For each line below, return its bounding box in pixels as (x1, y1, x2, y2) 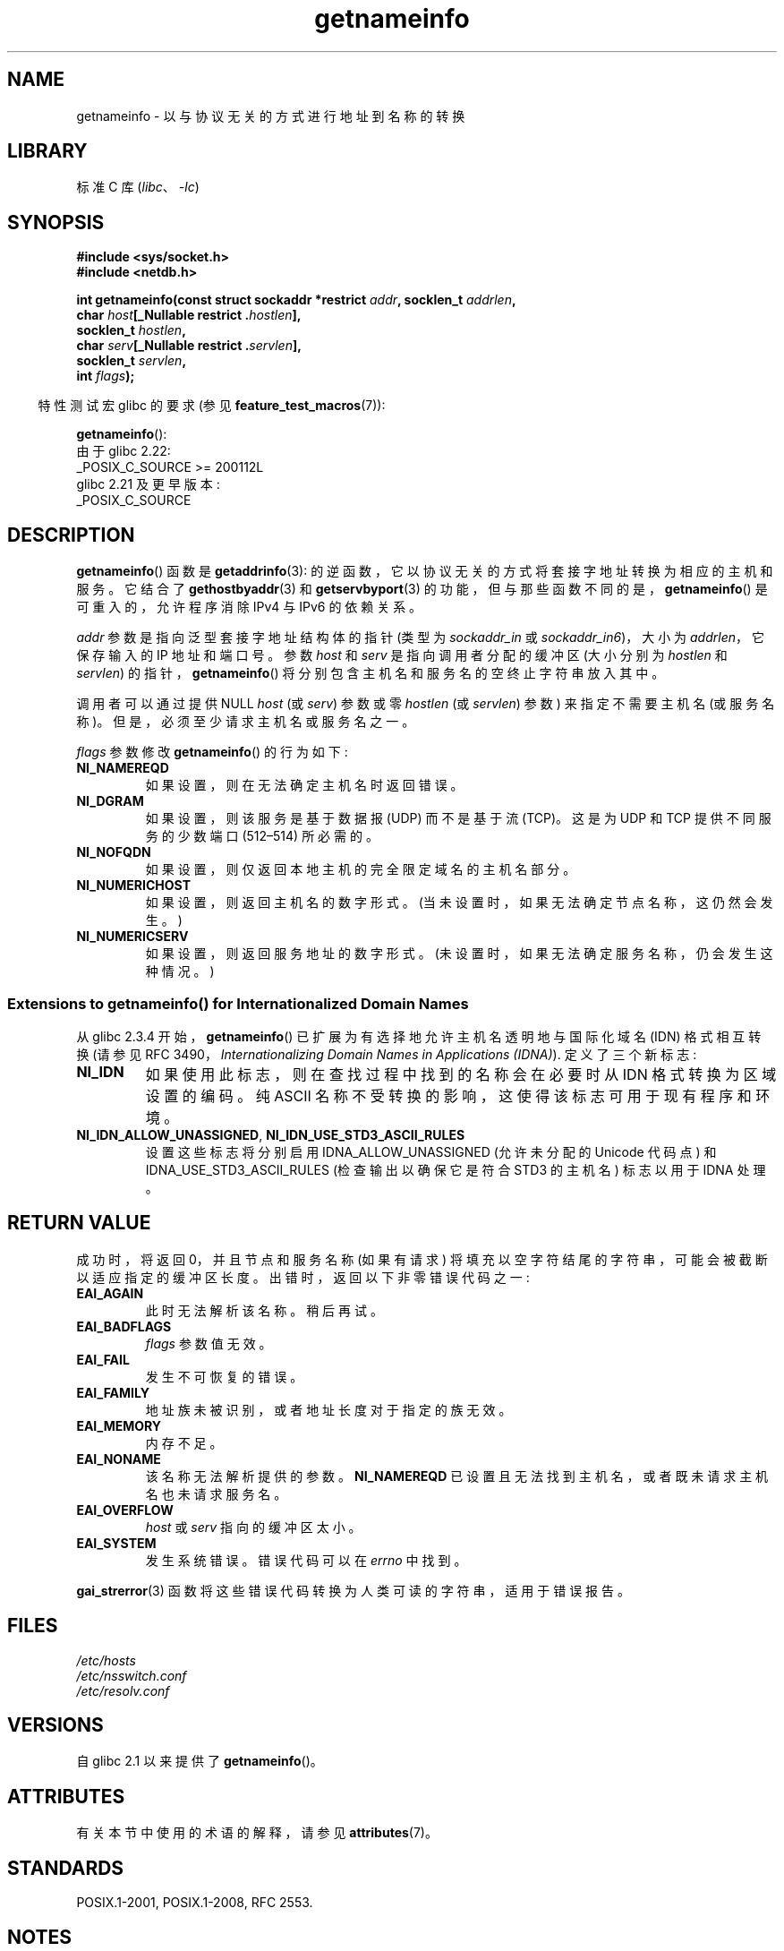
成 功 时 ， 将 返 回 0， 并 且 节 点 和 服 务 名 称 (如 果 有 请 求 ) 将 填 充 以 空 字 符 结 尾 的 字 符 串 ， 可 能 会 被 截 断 (76, 1251, 768, 1267)
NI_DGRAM (76, 793, 144, 809)
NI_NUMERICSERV (76, 928, 189, 945)
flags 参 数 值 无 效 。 (145, 1335, 272, 1351)
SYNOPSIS (7, 210, 105, 234)
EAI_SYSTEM (76, 1535, 157, 1551)
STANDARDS (7, 1856, 124, 1879)
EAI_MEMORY (76, 1417, 162, 1433)
